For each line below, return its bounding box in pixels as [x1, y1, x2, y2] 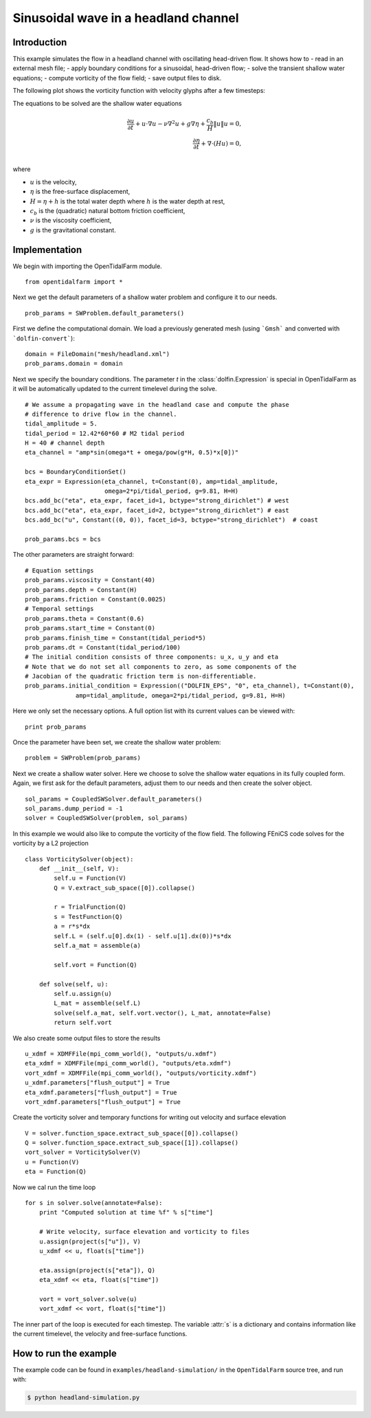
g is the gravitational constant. [30, 225, 116, 234]
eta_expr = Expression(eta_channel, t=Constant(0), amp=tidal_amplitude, [25, 478, 279, 485]
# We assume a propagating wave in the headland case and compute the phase [25, 401, 290, 408]
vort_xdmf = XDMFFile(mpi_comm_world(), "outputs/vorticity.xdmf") [25, 1069, 257, 1077]
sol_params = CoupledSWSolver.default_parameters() [25, 795, 203, 803]
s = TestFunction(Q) [54, 913, 123, 920]
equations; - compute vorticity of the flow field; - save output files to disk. [12, 74, 222, 82]
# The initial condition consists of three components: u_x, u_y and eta [25, 653, 279, 661]
